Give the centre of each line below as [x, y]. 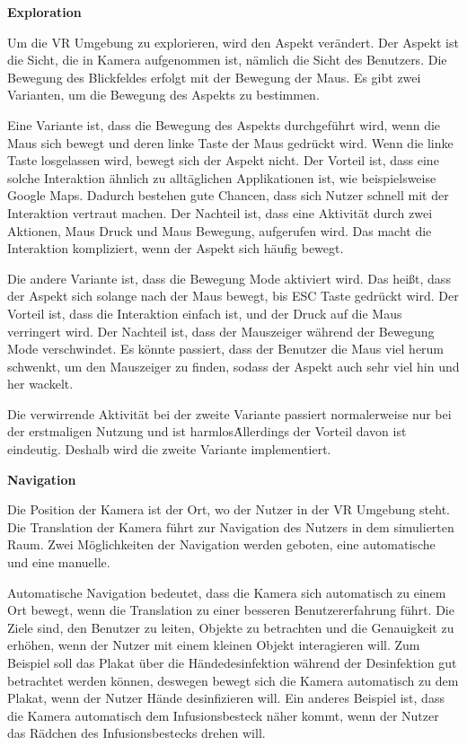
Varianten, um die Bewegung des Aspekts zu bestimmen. [163, 95]
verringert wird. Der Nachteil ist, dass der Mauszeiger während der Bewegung [221, 331]
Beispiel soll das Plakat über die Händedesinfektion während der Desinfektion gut [232, 662]
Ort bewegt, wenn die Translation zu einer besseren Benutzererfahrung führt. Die [231, 610]
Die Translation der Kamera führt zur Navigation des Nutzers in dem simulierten [231, 526]
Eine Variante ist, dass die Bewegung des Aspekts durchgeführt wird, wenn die [224, 124]
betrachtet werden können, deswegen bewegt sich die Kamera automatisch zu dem [233, 680]
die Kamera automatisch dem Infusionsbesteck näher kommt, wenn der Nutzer [223, 715]
